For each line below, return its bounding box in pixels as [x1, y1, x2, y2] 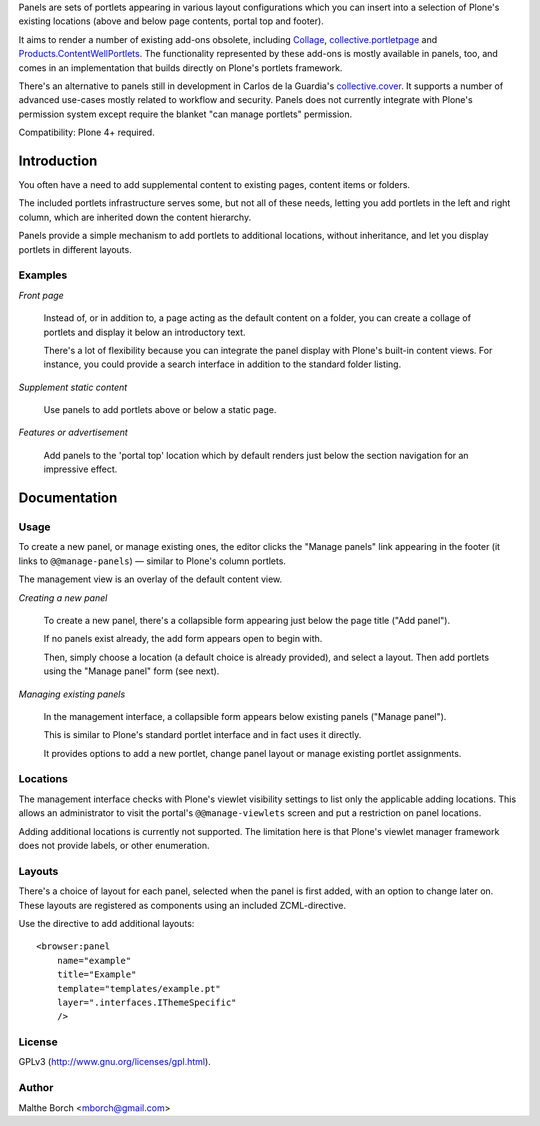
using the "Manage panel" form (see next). [43, 665, 220, 677]
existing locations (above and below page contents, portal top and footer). [18, 15, 324, 27]
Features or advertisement [18, 426, 129, 439]
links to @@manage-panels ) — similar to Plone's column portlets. [18, 555, 287, 567]
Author [18, 1081, 54, 1095]
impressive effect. [43, 463, 118, 475]
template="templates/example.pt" [56, 983, 222, 994]
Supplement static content [18, 381, 128, 393]
